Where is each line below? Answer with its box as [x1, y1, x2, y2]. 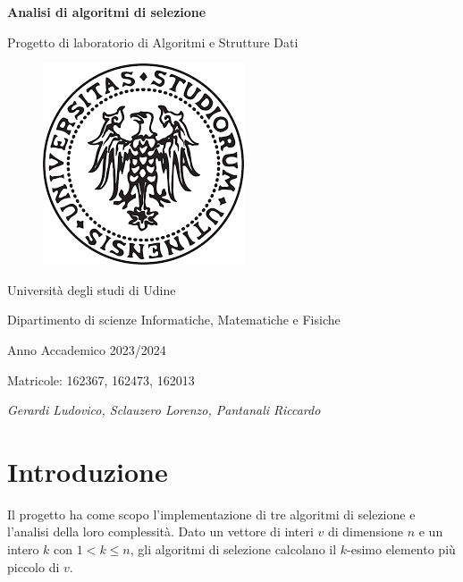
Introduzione [7, 452, 168, 489]
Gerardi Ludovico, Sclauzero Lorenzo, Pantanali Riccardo [7, 401, 321, 419]
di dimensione [327, 522, 403, 541]
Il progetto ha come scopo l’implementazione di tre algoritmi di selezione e [7, 504, 416, 523]
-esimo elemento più [347, 540, 456, 559]
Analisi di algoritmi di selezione [7, 3, 206, 21]
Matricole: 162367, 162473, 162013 [7, 370, 195, 389]
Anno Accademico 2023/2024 [7, 340, 166, 358]
